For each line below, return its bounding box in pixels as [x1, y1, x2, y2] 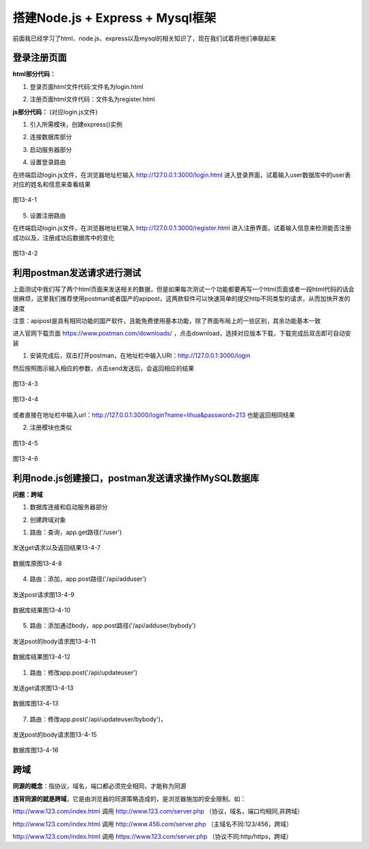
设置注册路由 [29, 211, 66, 219]
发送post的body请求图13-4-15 [12, 731, 97, 739]
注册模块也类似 [29, 423, 72, 431]
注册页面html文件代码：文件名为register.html [29, 95, 155, 103]
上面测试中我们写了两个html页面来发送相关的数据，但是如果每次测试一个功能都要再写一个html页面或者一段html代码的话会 [12, 285, 355, 293]
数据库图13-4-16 [12, 746, 59, 755]
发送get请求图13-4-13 [12, 683, 74, 692]
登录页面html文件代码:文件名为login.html [29, 82, 143, 90]
